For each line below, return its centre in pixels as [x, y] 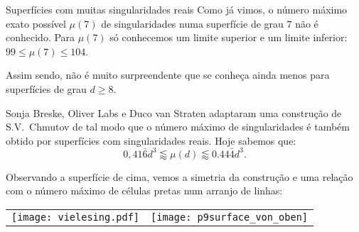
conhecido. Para [41, 37]
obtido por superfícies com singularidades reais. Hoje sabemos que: [151, 140]
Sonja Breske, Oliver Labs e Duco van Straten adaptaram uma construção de [174, 112]
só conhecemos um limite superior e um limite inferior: [229, 37]
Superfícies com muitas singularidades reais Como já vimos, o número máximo [177, 9]
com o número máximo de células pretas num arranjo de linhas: [144, 190]
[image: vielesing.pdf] [76, 217]
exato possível [36, 23]
